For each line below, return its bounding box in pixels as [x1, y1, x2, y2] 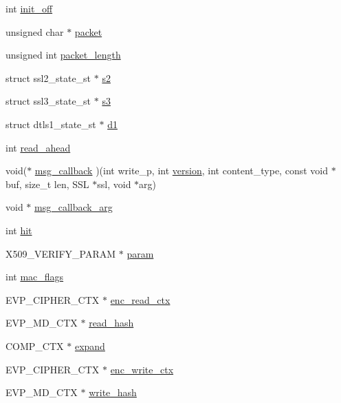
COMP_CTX [5, 338, 64, 353]
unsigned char [5, 24, 64, 39]
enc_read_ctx [110, 292, 170, 307]
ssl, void [97, 176, 131, 191]
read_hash [89, 316, 134, 330]
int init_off [5, 1, 53, 15]
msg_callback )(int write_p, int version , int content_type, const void [34, 163, 328, 178]
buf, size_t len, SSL [5, 176, 89, 191]
